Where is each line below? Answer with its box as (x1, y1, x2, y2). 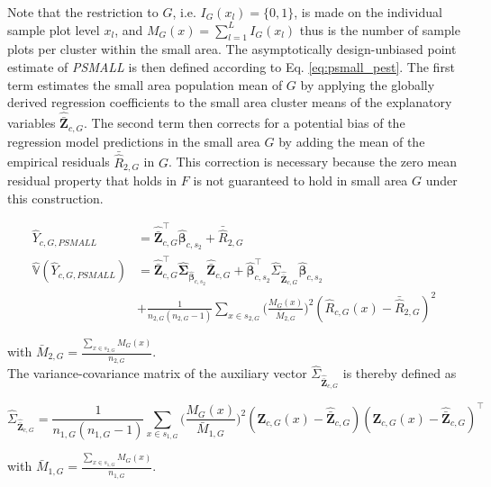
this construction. (7, 188, 104, 207)
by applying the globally (300, 75, 435, 94)
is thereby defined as (342, 364, 457, 383)
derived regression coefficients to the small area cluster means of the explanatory (7, 93, 452, 112)
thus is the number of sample (299, 20, 460, 39)
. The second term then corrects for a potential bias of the (84, 113, 405, 132)
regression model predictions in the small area (7, 131, 260, 150)
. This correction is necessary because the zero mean (168, 152, 458, 171)
